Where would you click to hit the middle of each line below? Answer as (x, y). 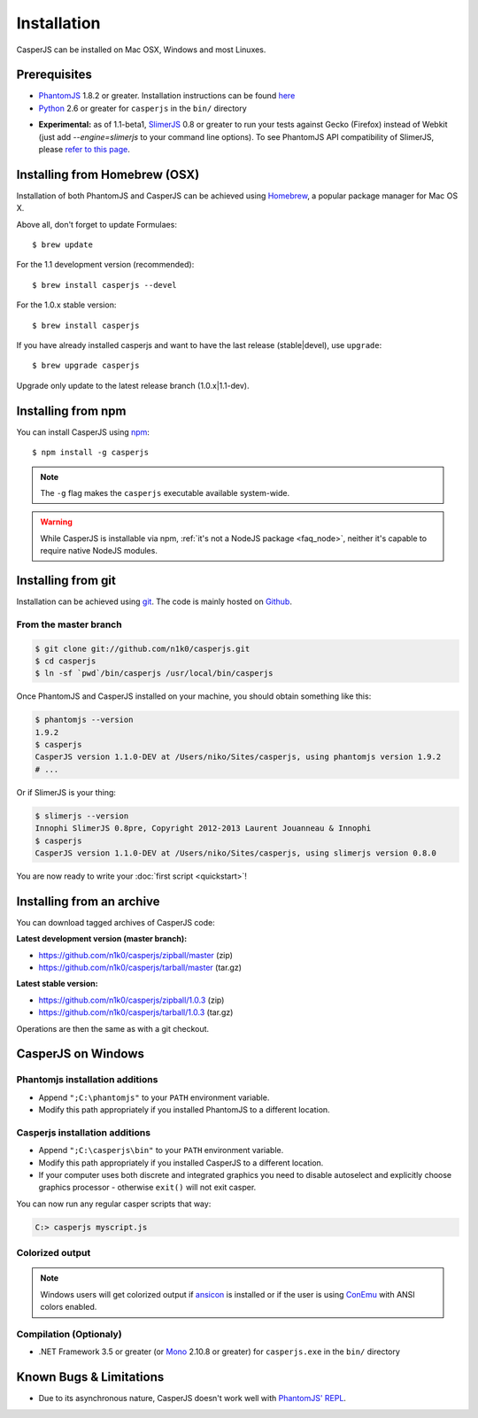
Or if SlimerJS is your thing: (66, 792)
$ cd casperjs (66, 661)
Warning (56, 522)
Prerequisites (54, 75)
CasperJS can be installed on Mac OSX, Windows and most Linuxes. (141, 50)
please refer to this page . (84, 150)
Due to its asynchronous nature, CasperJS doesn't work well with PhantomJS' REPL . (193, 1399)
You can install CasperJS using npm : (83, 432)
